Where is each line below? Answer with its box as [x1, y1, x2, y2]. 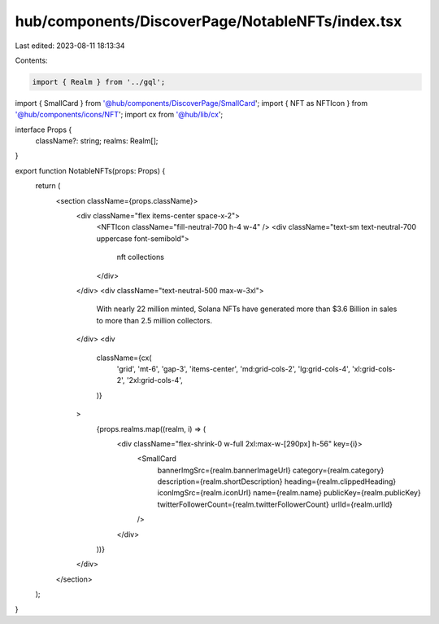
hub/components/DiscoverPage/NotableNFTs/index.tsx [15, 12, 402, 30]
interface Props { [15, 125, 72, 134]
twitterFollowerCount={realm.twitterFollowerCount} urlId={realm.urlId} [157, 499, 393, 509]
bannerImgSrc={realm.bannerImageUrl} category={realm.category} [157, 465, 385, 475]
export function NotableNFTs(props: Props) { [15, 165, 166, 175]
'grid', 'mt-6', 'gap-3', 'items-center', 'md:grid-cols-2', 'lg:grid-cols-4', [116, 363, 350, 374]
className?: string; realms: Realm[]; [35, 136, 159, 146]
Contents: [15, 55, 48, 65]
